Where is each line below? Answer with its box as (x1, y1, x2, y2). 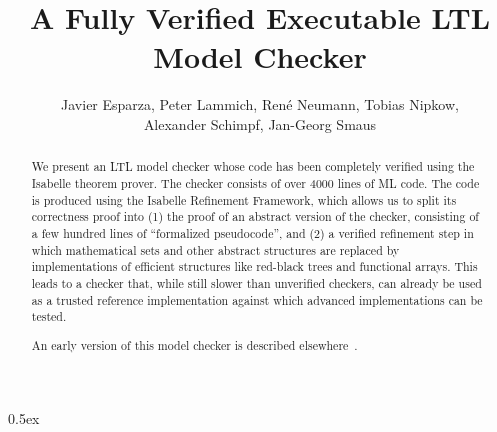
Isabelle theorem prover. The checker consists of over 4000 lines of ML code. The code (31, 174, 480, 191)
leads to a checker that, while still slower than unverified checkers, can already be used (31, 274, 482, 291)
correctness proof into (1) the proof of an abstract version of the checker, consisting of (31, 208, 479, 225)
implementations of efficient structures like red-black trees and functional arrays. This (31, 258, 478, 275)
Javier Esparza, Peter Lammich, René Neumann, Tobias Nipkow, (61, 94, 459, 115)
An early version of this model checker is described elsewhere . (31, 336, 358, 353)
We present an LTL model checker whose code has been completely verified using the (31, 158, 475, 175)
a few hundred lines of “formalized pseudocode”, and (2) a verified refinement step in (31, 224, 474, 241)
